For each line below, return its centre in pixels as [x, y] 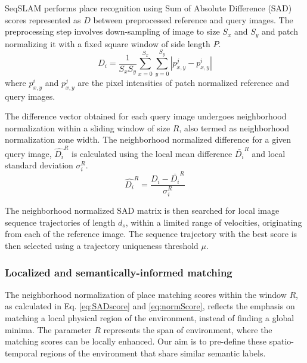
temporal [21, 353]
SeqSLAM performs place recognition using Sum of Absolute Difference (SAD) [148, 8]
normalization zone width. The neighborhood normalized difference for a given [148, 139]
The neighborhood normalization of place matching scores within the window [146, 294]
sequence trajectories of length [60, 222]
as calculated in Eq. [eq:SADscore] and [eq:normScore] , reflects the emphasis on [150, 306]
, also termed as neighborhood [234, 127]
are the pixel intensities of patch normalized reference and [183, 82]
